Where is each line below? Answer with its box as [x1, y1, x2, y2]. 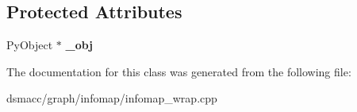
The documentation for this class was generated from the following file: [6, 63, 351, 79]
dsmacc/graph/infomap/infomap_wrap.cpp [6, 90, 217, 106]
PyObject [6, 37, 53, 53]
